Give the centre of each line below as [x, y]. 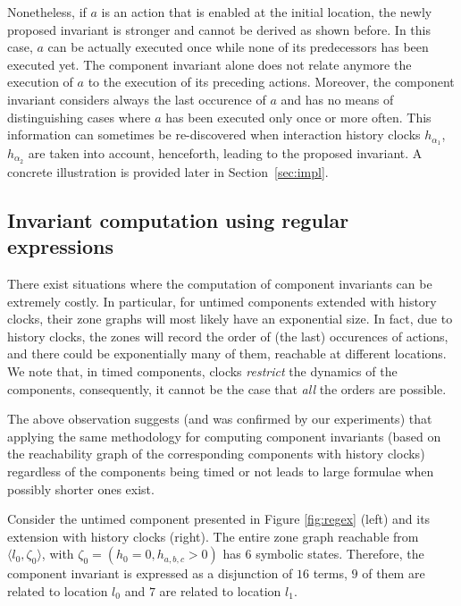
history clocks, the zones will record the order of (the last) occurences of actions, [228, 336]
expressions [61, 246]
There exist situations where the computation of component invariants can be [220, 284]
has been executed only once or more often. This [298, 117]
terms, [330, 573]
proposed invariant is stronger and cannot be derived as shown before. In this [219, 29]
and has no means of [337, 99]
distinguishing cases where [79, 117]
